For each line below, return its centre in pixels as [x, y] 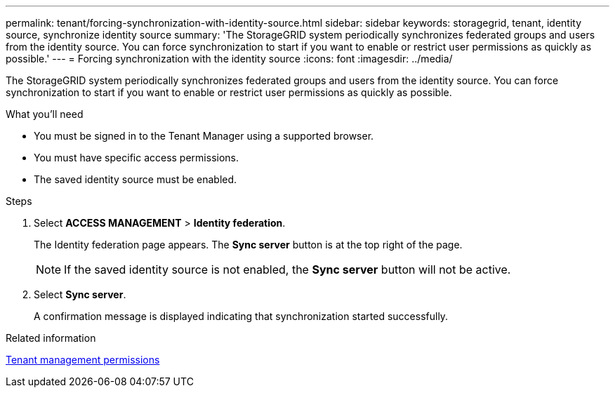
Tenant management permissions [83, 360]
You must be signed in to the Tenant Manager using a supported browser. [204, 136]
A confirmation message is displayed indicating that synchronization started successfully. [241, 316]
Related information [51, 338]
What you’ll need [45, 114]
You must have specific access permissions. [137, 158]
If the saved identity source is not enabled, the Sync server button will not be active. [287, 269]
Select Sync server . [80, 294]
